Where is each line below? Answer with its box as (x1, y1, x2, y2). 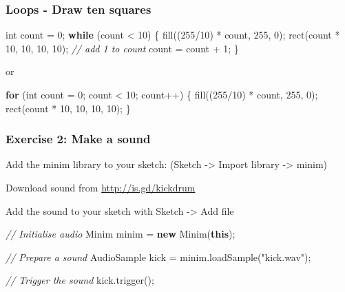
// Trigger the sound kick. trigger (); (6, 273, 154, 287)
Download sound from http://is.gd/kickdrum (6, 180, 196, 194)
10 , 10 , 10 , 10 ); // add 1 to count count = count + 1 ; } (6, 41, 239, 55)
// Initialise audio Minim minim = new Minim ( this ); (6, 227, 236, 241)
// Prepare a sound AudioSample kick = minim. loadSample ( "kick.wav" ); (6, 249, 311, 264)
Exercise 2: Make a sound (6, 130, 151, 147)
